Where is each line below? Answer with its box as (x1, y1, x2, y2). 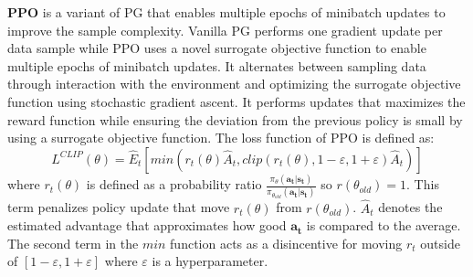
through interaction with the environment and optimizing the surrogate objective (7, 74, 461, 93)
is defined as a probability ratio (86, 175, 262, 194)
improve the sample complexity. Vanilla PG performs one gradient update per (7, 20, 443, 39)
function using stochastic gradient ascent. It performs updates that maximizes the (7, 91, 466, 111)
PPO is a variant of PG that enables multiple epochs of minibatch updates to (7, 3, 446, 21)
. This (406, 175, 439, 194)
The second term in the (7, 233, 139, 252)
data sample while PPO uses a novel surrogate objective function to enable (7, 38, 426, 58)
